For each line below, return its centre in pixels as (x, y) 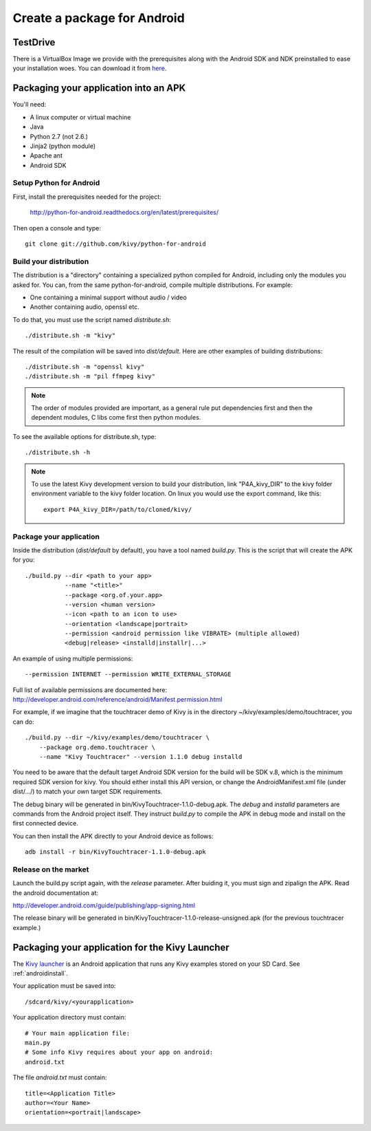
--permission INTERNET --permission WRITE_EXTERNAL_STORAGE (128, 675)
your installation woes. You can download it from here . (90, 68)
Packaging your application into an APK (99, 88)
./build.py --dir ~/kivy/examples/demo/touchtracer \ (117, 737)
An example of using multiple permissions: (73, 658)
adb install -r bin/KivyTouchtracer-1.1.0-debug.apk (115, 852)
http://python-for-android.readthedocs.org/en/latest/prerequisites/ (124, 213)
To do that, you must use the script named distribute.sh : (92, 319)
